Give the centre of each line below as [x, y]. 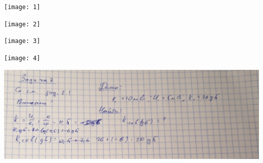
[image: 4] [22, 58]
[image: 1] [22, 7]
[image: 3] [22, 41]
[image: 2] [22, 24]
